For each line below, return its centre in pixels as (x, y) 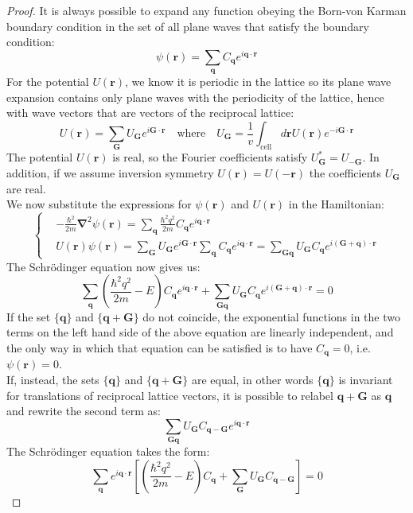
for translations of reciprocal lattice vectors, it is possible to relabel (170, 395)
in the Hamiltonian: (336, 204)
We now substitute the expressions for (99, 204)
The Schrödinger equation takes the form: (108, 451)
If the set (29, 316)
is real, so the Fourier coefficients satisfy (210, 157)
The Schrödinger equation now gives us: (103, 266)
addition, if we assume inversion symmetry (110, 172)
